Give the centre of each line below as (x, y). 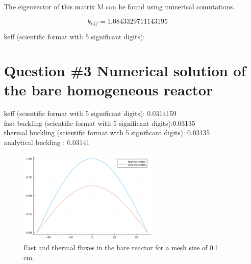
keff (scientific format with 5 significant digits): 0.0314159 (90, 113)
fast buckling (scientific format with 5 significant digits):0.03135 (100, 123)
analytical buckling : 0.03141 (47, 142)
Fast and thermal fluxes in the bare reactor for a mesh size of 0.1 (121, 248)
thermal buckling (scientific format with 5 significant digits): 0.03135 (107, 132)
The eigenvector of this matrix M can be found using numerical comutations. (119, 6)
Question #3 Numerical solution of (125, 70)
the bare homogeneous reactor (108, 90)
